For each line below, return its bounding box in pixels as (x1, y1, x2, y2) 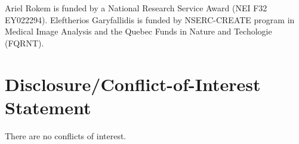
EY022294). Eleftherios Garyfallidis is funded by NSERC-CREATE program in (5, 13, 295, 26)
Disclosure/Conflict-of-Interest (5, 71, 261, 96)
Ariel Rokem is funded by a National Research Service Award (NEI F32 (5, 2, 267, 14)
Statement (5, 95, 91, 119)
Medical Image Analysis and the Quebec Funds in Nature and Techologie (5, 25, 272, 37)
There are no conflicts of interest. (5, 129, 127, 142)
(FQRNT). (5, 36, 44, 49)
